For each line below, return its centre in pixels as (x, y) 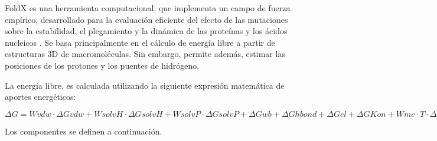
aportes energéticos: (40, 97)
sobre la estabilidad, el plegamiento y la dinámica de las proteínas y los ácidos (146, 31)
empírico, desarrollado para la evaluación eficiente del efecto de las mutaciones (146, 19)
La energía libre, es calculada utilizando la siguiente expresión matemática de (145, 85)
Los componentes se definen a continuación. (84, 131)
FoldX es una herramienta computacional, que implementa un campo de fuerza (148, 8)
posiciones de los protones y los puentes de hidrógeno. (102, 65)
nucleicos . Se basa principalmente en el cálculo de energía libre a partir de (140, 42)
